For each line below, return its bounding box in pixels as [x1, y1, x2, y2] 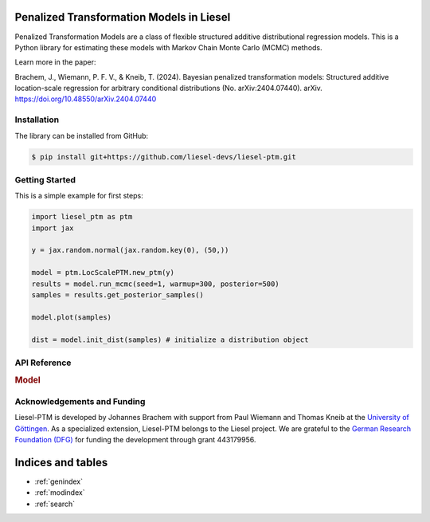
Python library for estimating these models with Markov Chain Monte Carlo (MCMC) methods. [14, 42, 322, 52]
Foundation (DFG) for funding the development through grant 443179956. [14, 434, 256, 444]
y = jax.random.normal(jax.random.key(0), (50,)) [31, 245, 229, 255]
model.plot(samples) [31, 312, 111, 322]
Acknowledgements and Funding [14, 395, 146, 406]
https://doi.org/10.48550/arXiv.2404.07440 [14, 94, 157, 104]
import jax [31, 223, 74, 233]
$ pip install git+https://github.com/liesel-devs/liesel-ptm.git [31, 152, 296, 161]
